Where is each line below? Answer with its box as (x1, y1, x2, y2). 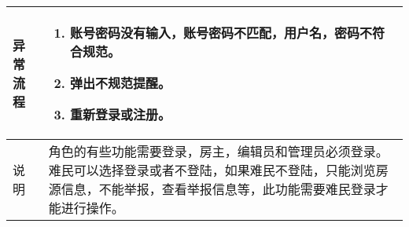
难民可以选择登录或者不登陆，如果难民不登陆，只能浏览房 (48, 161, 389, 179)
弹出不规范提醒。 (69, 74, 171, 92)
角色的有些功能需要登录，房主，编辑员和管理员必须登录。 (48, 142, 389, 160)
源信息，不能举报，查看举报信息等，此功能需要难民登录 (48, 180, 376, 198)
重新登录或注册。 (69, 105, 171, 123)
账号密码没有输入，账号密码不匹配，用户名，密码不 (69, 24, 372, 42)
